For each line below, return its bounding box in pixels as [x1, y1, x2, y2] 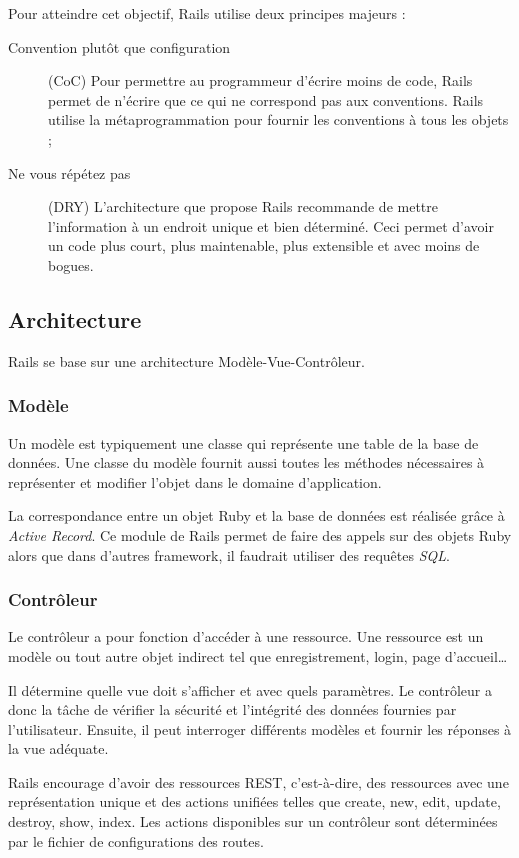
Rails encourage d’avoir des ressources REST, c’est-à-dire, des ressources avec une [8, 771, 509, 792]
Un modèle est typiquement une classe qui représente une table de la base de [8, 432, 479, 453]
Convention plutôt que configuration [8, 36, 231, 57]
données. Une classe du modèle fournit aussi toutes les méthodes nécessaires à [8, 452, 485, 473]
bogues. [48, 254, 94, 275]
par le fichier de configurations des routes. [8, 830, 264, 851]
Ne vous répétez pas [8, 162, 131, 183]
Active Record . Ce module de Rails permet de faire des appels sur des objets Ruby [8, 524, 512, 545]
